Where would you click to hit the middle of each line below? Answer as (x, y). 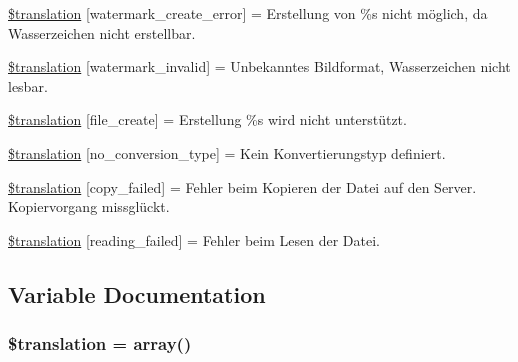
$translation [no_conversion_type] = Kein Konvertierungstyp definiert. (227, 152)
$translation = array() (100, 343)
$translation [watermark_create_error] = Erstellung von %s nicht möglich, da (248, 13)
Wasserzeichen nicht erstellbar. (102, 32)
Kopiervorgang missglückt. (89, 206)
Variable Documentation (137, 293)
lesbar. (28, 85)
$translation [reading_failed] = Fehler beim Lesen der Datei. (194, 239)
